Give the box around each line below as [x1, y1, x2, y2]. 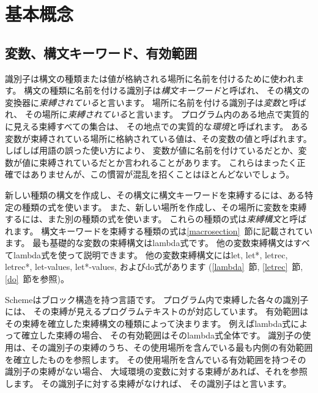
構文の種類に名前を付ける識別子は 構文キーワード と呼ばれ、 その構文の [24, 84, 310, 97]
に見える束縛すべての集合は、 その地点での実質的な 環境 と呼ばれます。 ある [5, 119, 308, 132]
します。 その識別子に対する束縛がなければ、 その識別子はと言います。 [5, 376, 292, 389]
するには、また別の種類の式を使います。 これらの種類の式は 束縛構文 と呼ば [5, 212, 307, 225]
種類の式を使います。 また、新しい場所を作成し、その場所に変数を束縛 [21, 200, 307, 213]
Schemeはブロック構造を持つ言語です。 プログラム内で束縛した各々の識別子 [5, 293, 309, 305]
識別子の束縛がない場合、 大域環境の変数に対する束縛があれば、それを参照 [5, 365, 308, 378]
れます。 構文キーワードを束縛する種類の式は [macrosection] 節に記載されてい [5, 224, 313, 237]
